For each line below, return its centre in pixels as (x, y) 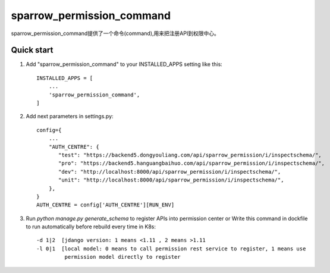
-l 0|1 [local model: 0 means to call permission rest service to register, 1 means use (171, 249)
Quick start (32, 50)
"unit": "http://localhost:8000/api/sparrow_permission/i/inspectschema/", (171, 180)
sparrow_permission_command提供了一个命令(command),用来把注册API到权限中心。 (115, 33)
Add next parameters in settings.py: (70, 117)
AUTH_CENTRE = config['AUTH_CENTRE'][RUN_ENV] (106, 205)
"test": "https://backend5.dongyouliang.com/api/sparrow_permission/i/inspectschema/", (190, 155)
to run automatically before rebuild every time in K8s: (91, 227)
